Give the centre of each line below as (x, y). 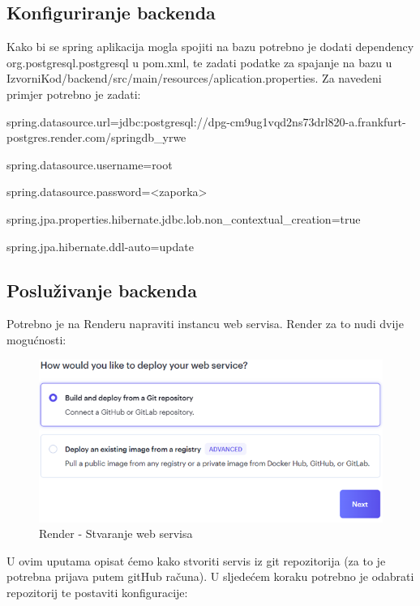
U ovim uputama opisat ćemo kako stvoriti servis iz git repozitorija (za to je (196, 560)
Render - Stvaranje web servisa (116, 533)
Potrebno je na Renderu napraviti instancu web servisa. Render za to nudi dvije (205, 324)
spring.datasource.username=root (90, 164)
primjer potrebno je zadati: (74, 94)
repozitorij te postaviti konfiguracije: (97, 593)
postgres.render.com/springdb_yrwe (96, 137)
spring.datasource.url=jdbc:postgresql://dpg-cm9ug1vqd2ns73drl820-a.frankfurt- (206, 121)
